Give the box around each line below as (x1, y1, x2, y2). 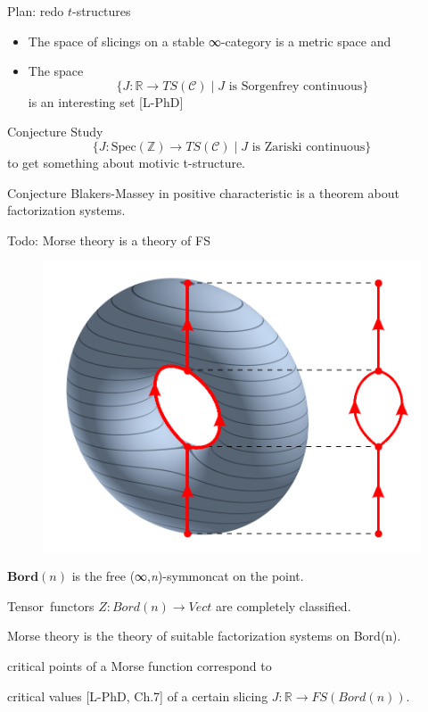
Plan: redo (7, 2, 64, 20)
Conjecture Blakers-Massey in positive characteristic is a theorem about (7, 183, 399, 202)
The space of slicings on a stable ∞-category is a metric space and (28, 31, 391, 50)
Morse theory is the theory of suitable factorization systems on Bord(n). (7, 626, 401, 645)
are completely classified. (216, 596, 351, 615)
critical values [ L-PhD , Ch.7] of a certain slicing (7, 686, 268, 705)
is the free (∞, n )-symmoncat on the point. (71, 567, 304, 585)
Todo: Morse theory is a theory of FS (7, 230, 210, 249)
